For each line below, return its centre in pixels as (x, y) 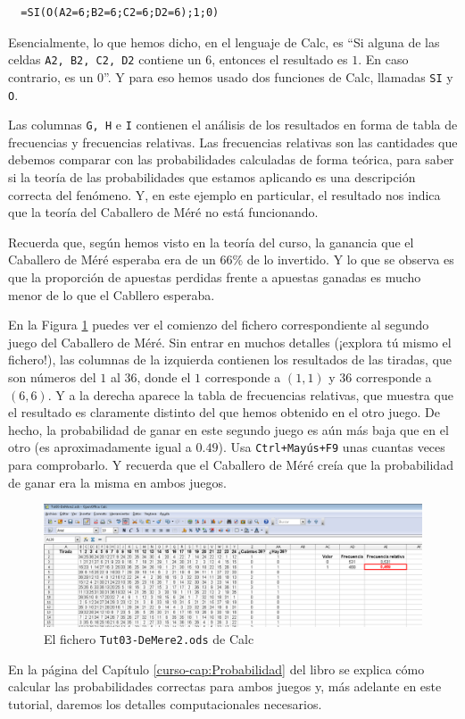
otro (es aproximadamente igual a (100, 447)
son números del (52, 376)
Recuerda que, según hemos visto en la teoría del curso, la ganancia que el (211, 242)
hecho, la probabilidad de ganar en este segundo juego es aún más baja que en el (228, 429)
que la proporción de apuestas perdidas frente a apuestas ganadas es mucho (215, 276)
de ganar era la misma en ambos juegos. (117, 482)
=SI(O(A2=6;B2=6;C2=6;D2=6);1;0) (120, 13)
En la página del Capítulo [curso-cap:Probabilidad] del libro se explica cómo (216, 669)
